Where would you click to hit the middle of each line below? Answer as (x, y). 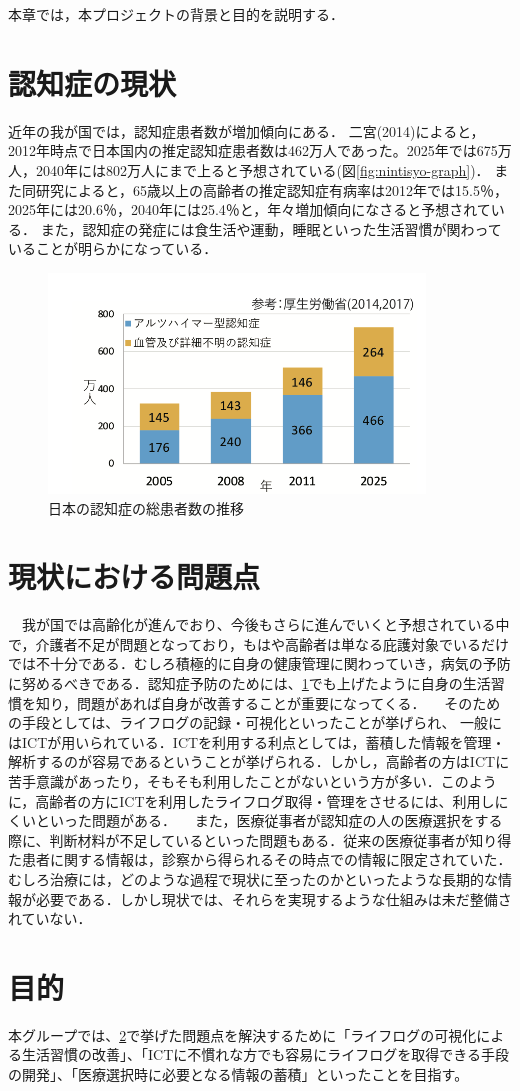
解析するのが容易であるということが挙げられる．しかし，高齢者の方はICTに (259, 761)
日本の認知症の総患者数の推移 (146, 507)
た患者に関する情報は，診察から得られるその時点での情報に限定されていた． (260, 859)
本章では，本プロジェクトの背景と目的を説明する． (176, 14)
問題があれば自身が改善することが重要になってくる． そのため (289, 702)
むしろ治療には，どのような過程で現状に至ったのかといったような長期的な (253, 878)
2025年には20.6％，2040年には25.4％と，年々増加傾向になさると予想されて (249, 209)
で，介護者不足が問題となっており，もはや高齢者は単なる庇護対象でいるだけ (258, 643)
